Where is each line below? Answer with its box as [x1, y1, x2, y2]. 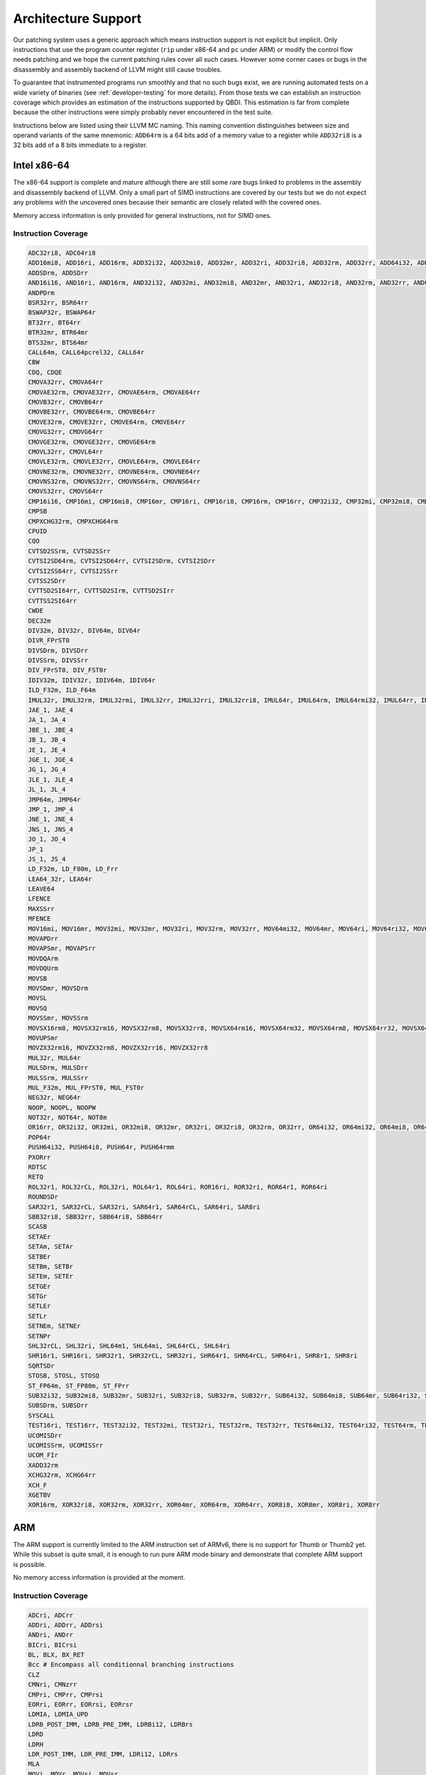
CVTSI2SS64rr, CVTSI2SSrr [28, 567, 119, 575]
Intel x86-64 [13, 160, 70, 172]
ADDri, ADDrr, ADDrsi [28, 1621, 104, 1629]
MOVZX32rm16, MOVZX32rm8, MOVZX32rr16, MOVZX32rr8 [28, 1044, 209, 1052]
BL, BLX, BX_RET [28, 1651, 85, 1659]
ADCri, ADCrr [28, 1611, 74, 1619]
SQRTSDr [28, 1362, 55, 1370]
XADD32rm [28, 1461, 59, 1469]
